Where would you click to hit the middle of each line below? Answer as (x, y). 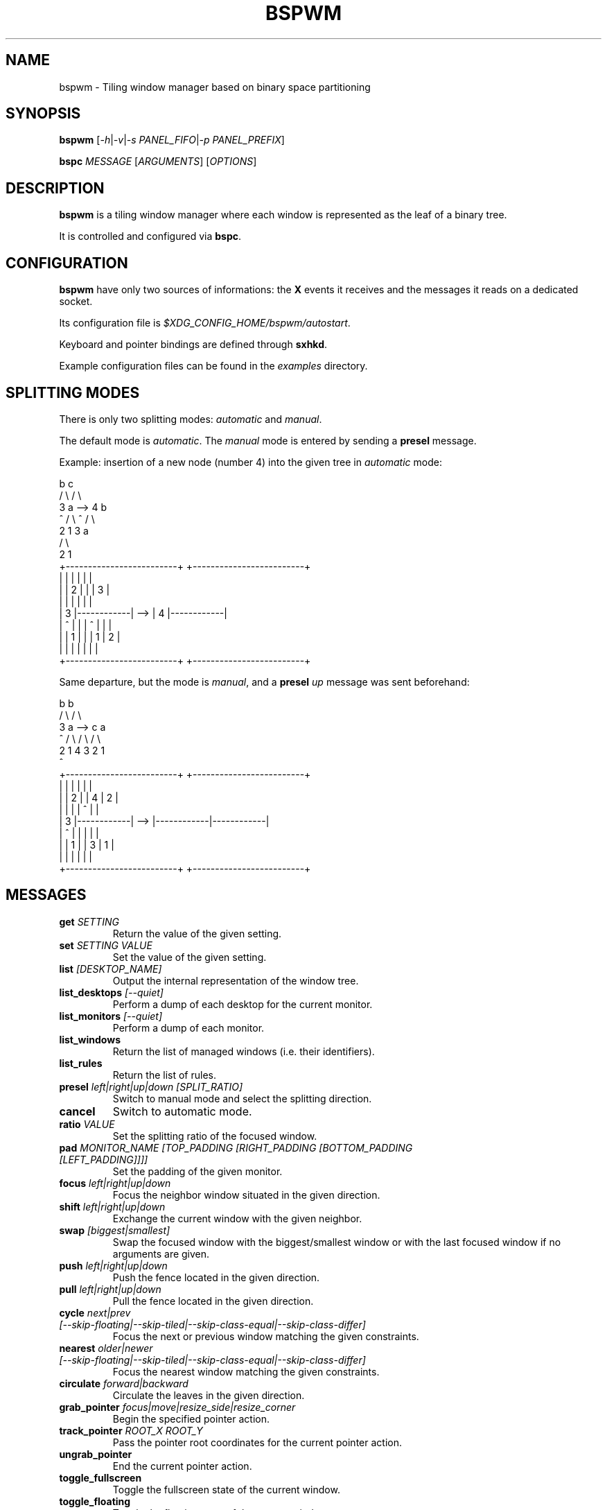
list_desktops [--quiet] (111, 992)
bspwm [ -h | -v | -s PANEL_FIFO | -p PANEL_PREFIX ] (172, 140)
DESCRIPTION (55, 188)
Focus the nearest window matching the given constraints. (246, 1371)
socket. (76, 302)
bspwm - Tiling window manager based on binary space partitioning (215, 87)
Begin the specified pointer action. (191, 1418)
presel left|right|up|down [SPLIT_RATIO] (151, 1086)
